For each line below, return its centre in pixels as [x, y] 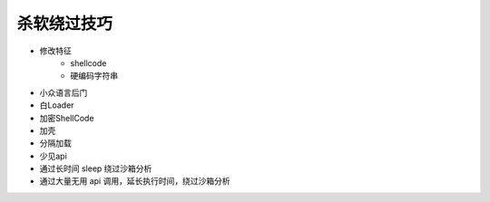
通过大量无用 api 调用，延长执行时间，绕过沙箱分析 [135, 181]
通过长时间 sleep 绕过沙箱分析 [96, 168]
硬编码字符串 [94, 76]
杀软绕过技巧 [65, 24]
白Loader [57, 105]
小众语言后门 [64, 92]
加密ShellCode [67, 118]
